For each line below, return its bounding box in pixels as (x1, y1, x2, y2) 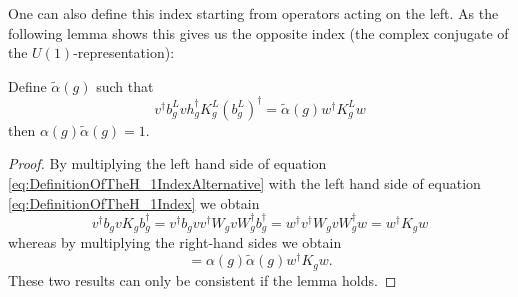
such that (96, 75, 154, 96)
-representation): (73, 42, 175, 63)
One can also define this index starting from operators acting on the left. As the (8, 3, 499, 23)
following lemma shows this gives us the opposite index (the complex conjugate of (8, 22, 509, 43)
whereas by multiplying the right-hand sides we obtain (8, 232, 342, 253)
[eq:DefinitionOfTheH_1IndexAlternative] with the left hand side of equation (8, 173, 481, 194)
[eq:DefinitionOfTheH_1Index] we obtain (8, 192, 260, 213)
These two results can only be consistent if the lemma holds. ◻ (8, 269, 397, 290)
